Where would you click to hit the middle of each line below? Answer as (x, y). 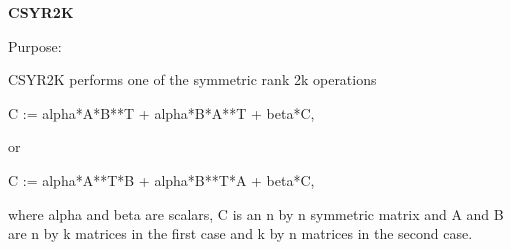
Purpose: (35, 45)
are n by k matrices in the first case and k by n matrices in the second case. (240, 233)
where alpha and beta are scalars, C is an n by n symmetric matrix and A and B (256, 213)
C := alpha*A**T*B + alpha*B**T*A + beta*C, (161, 179)
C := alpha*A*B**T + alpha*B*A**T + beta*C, (161, 112)
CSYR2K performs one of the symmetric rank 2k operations (192, 79)
